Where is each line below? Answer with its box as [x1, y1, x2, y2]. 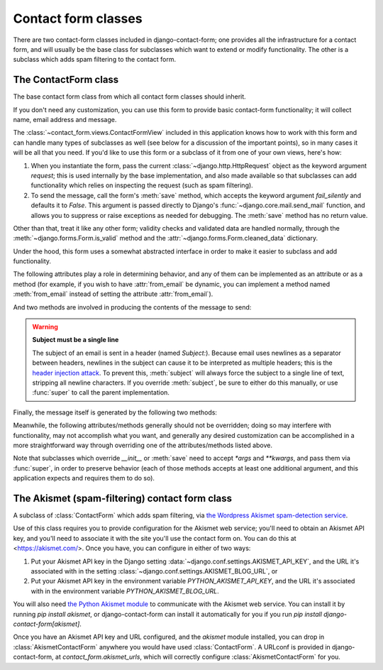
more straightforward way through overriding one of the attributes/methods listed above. [13, 441, 273, 449]
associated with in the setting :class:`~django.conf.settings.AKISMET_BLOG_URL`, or [30, 566, 278, 575]
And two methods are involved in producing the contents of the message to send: [13, 302, 252, 312]
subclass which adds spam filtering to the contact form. [13, 55, 177, 64]
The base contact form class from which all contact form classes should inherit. [13, 92, 246, 101]
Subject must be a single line [32, 336, 119, 344]
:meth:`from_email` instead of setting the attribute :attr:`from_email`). [13, 290, 213, 298]
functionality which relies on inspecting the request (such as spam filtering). [30, 181, 253, 190]
